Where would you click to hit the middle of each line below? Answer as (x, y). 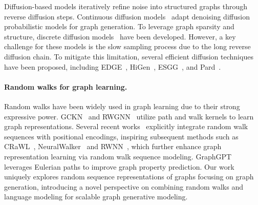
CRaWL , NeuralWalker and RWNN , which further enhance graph (113, 146)
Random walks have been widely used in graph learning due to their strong (122, 106)
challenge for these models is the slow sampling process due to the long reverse (127, 46)
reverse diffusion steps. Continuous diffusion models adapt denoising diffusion (127, 16)
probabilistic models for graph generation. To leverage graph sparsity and (119, 26)
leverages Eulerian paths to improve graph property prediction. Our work (119, 166)
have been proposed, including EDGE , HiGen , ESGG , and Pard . (113, 66)
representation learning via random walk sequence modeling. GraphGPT (118, 156)
